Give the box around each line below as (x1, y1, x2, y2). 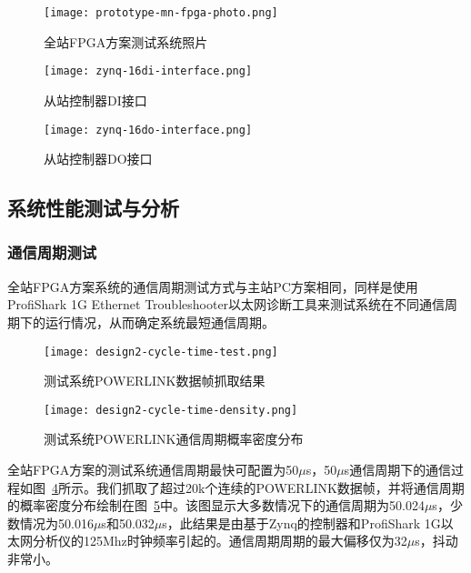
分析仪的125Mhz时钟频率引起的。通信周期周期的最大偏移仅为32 (32, 531, 407, 550)
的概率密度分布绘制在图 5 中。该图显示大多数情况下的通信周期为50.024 (7, 496, 425, 515)
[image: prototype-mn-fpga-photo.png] (44, 6, 278, 19)
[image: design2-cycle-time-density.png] (44, 403, 298, 417)
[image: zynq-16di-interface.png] (44, 65, 253, 78)
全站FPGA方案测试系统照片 (44, 32, 208, 51)
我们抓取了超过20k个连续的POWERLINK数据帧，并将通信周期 (95, 477, 465, 497)
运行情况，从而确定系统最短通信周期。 (45, 312, 275, 331)
